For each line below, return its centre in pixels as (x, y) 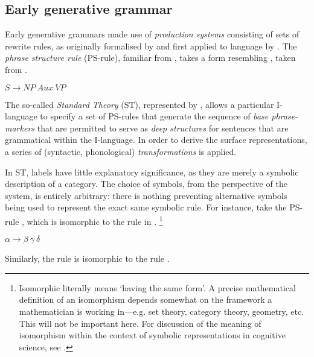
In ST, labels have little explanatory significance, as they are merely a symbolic (152, 172)
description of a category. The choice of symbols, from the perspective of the (146, 184)
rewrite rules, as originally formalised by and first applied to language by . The (151, 46)
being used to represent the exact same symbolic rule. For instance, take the (146, 207)
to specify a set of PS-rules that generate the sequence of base (154, 116)
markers (20, 128)
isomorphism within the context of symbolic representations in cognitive (152, 335)
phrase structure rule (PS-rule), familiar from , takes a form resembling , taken (150, 58)
